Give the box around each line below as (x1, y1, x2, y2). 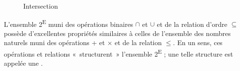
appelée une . (4, 58, 43, 68)
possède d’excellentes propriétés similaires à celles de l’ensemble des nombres (4, 28, 231, 38)
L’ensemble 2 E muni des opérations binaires (4, 17, 134, 29)
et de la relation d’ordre (157, 19, 227, 29)
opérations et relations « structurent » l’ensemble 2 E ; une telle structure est (4, 47, 233, 59)
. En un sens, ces (173, 37, 223, 47)
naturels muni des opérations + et (4, 37, 105, 47)
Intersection (23, 1, 58, 11)
